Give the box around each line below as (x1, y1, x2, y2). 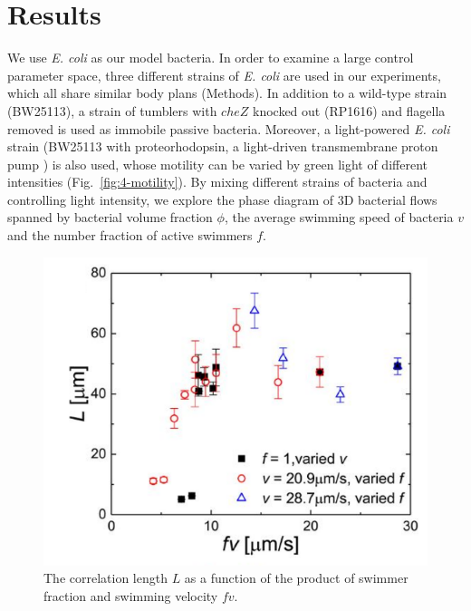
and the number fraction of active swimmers (7, 226, 253, 245)
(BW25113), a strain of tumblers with (7, 101, 217, 120)
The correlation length (43, 568, 168, 587)
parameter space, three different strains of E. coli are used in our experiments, (7, 65, 441, 84)
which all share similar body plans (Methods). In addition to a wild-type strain (7, 83, 447, 102)
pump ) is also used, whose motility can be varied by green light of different (7, 154, 428, 173)
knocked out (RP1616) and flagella (253, 101, 446, 120)
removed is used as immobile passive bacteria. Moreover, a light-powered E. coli (7, 119, 450, 138)
